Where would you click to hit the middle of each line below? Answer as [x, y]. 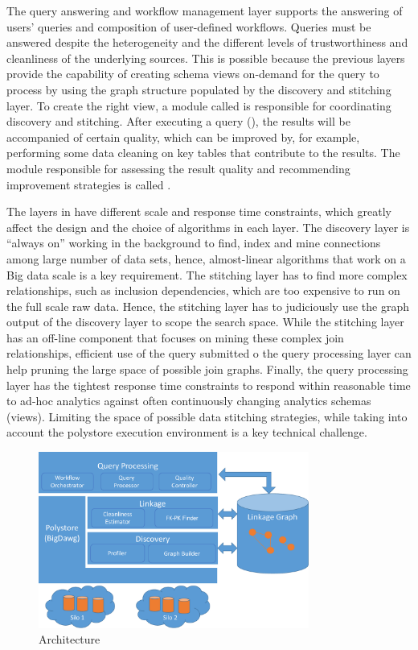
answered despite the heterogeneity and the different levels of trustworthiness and [207, 42]
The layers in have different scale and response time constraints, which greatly [199, 211]
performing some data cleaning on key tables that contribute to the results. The [203, 153]
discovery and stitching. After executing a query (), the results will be [178, 121]
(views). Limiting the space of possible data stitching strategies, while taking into [207, 416]
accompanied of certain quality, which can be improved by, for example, [183, 137]
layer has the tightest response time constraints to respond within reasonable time [209, 385]
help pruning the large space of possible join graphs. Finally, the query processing [207, 369]
